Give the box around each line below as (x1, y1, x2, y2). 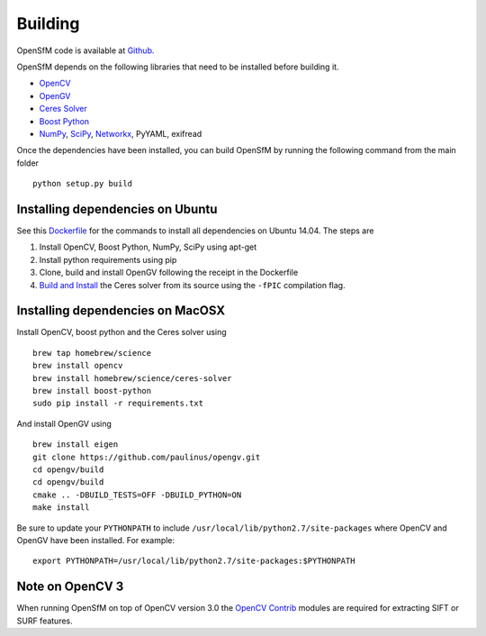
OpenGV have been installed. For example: (16, 534, 175, 545)
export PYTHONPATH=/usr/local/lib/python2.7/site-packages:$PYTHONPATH (32, 556, 355, 567)
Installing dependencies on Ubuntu (16, 201, 218, 216)
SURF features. (16, 615, 74, 626)
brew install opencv (32, 360, 123, 371)
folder (16, 158, 40, 168)
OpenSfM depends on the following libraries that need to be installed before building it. (16, 61, 339, 72)
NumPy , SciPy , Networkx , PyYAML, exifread (39, 128, 202, 139)
